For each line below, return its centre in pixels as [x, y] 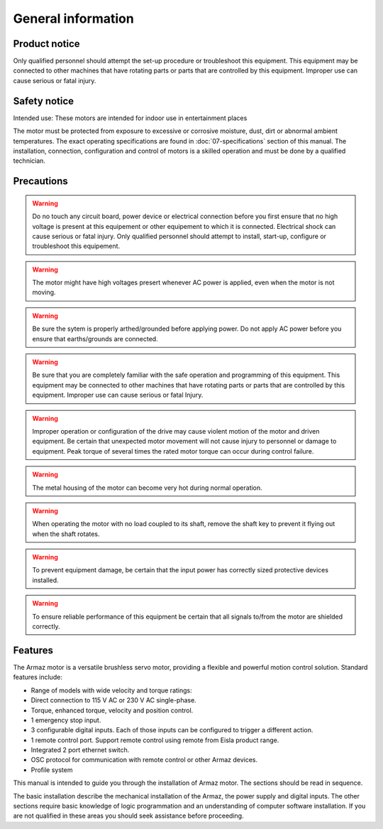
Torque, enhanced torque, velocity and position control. [112, 710]
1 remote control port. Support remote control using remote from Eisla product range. [155, 740]
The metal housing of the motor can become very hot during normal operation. [147, 488]
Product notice [47, 44]
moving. [44, 292]
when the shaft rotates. [66, 534]
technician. [29, 161]
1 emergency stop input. [66, 720]
